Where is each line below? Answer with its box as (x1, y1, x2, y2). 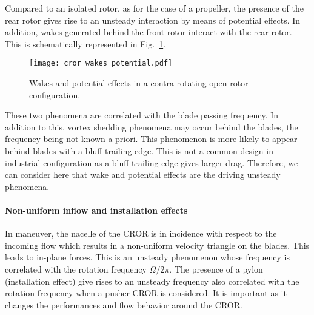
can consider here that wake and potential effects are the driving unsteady (5, 168, 281, 181)
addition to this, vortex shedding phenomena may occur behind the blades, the (5, 120, 298, 133)
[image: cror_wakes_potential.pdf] (29, 59, 173, 68)
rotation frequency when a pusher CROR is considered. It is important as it (5, 286, 287, 299)
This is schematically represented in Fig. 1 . (5, 37, 166, 50)
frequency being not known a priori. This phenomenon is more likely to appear (5, 132, 298, 145)
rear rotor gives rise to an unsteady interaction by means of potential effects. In (5, 13, 301, 26)
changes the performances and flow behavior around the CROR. (5, 298, 242, 311)
